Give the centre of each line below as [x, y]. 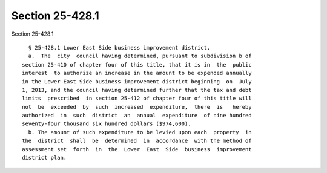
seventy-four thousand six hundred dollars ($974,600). [107, 124]
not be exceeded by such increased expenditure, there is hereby [137, 107]
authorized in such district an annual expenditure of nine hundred [137, 116]
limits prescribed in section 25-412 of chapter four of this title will [137, 99]
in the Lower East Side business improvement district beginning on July [137, 81]
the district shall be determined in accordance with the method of [137, 141]
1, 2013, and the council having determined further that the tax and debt [137, 90]
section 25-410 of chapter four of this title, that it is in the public [137, 64]
